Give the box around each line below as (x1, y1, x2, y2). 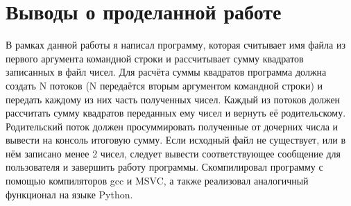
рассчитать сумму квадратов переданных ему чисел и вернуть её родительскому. (6, 105, 346, 120)
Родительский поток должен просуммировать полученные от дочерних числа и (6, 119, 339, 133)
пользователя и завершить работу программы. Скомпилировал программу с (6, 160, 323, 174)
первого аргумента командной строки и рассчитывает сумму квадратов (6, 51, 304, 65)
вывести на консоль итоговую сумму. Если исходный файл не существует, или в (6, 132, 346, 147)
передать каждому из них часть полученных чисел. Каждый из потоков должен (6, 92, 341, 106)
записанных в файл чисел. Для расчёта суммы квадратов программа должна (6, 65, 327, 79)
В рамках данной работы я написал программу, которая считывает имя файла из (6, 37, 345, 52)
